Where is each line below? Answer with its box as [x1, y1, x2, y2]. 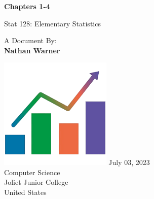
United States [4, 186, 47, 197]
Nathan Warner [4, 45, 60, 55]
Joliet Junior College [4, 177, 68, 187]
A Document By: [4, 35, 57, 46]
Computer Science [4, 167, 60, 177]
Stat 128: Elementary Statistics [4, 18, 101, 28]
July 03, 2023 [108, 156, 150, 167]
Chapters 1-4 [4, 1, 50, 11]
